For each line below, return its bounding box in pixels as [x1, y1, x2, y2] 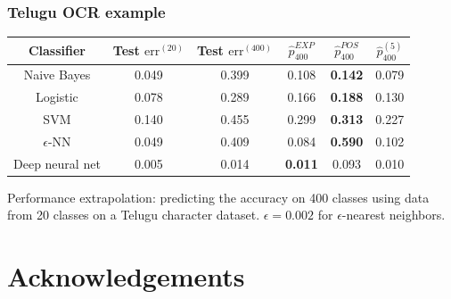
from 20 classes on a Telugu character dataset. [7, 205, 260, 224]
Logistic [36, 87, 78, 106]
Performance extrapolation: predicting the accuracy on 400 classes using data [7, 187, 430, 206]
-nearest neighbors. [341, 205, 446, 224]
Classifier [28, 41, 86, 60]
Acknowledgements [7, 258, 245, 295]
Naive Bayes [23, 65, 91, 84]
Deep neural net [13, 154, 101, 172]
